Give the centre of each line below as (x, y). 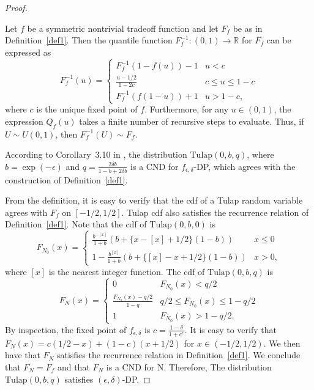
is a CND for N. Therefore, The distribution (189, 366)
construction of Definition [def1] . (66, 179)
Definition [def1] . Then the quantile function (89, 40)
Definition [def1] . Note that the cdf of (76, 224)
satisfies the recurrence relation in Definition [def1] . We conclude (178, 355)
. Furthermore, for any (187, 109)
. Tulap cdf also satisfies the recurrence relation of (215, 212)
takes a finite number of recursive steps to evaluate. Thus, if (192, 121)
